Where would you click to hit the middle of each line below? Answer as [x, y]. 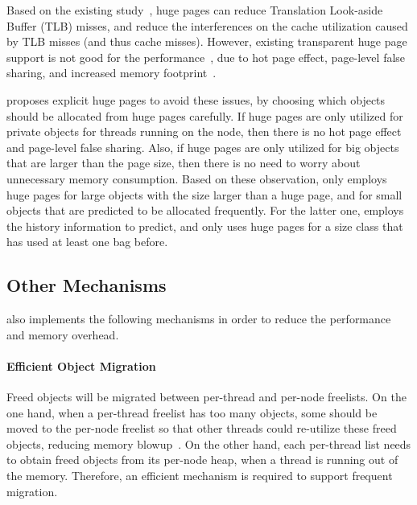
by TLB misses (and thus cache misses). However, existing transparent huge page [207, 41]
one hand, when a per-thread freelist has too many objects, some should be [192, 412]
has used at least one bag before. [87, 242]
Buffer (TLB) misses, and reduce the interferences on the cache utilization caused [207, 25]
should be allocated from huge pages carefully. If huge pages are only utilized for [205, 115]
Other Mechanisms [87, 285]
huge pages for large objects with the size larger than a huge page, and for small [204, 194]
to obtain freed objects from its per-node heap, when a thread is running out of [202, 460]
